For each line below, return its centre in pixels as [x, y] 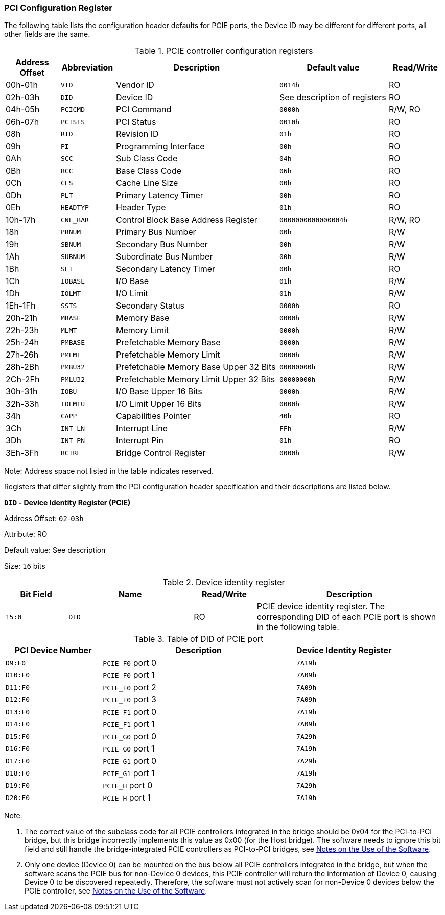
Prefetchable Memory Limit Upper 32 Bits [196, 379]
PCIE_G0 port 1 [129, 749]
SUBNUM [73, 256]
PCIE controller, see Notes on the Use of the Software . [116, 891]
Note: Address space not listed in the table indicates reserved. [109, 471]
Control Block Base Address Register [187, 220]
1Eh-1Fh [21, 306]
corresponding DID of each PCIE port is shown [346, 617]
